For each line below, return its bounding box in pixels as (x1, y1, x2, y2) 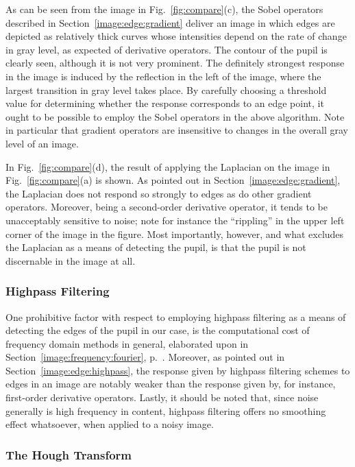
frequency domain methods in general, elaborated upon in (5, 336, 249, 350)
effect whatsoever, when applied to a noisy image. (5, 417, 214, 431)
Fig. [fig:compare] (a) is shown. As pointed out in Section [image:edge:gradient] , (5, 173, 341, 187)
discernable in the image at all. (5, 253, 136, 267)
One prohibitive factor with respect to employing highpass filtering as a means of (5, 309, 346, 324)
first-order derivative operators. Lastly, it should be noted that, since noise (5, 390, 319, 405)
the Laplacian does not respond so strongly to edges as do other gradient (5, 186, 312, 200)
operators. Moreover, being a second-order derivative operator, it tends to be (5, 200, 328, 214)
